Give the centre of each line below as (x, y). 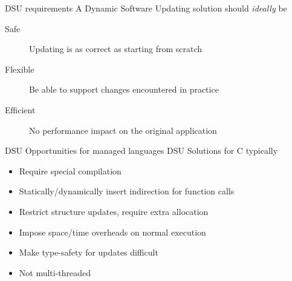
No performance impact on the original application (123, 130)
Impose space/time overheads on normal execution (112, 232)
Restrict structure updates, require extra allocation (114, 211)
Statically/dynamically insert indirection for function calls (127, 191)
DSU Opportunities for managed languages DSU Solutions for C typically (141, 150)
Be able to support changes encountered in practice (124, 89)
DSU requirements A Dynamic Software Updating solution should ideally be (146, 8)
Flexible (20, 69)
